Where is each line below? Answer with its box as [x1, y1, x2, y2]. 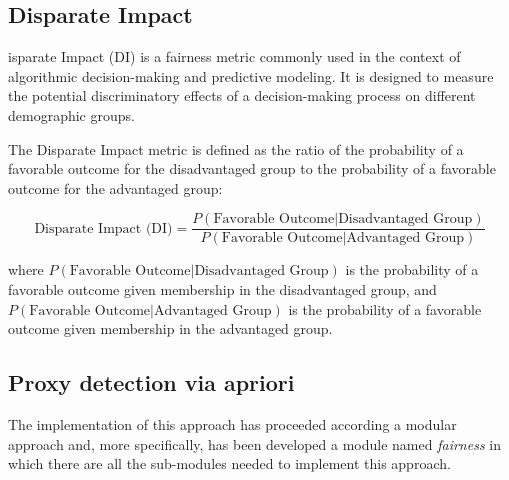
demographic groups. [8, 104, 135, 125]
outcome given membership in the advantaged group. [8, 318, 333, 339]
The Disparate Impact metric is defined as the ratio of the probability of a [8, 138, 464, 159]
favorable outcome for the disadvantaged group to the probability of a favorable [8, 158, 496, 179]
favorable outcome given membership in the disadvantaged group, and [8, 279, 437, 300]
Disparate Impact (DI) [34, 221, 173, 236]
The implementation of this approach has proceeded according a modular [8, 414, 457, 434]
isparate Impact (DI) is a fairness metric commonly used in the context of [8, 46, 461, 67]
